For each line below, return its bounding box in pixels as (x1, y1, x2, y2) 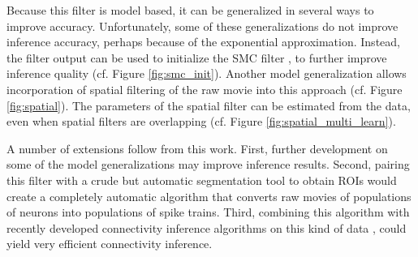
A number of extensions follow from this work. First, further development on (6, 139, 388, 156)
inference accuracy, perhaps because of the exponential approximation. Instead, (6, 33, 400, 50)
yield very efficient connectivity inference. (6, 235, 213, 252)
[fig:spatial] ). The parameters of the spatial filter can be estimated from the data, (6, 96, 411, 114)
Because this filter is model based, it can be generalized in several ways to (6, 2, 374, 18)
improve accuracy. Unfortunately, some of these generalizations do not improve (6, 17, 399, 34)
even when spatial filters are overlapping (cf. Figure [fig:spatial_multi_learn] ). (6, 113, 396, 130)
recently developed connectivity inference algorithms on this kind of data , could (6, 219, 407, 236)
